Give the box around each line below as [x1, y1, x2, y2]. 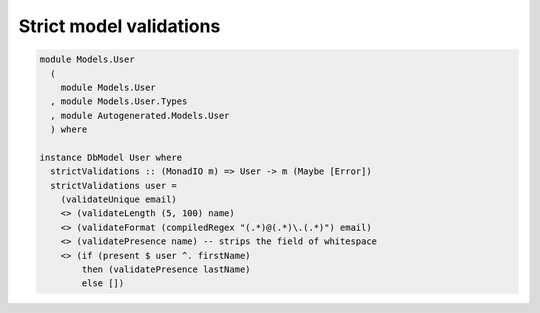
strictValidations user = [50, 180, 177, 191]
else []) [81, 278, 125, 289]
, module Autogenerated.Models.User [50, 110, 230, 121]
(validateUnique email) [60, 194, 177, 205]
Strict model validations [18, 15, 221, 37]
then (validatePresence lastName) [81, 264, 251, 275]
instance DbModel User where [39, 151, 183, 163]
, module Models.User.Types [50, 96, 188, 107]
